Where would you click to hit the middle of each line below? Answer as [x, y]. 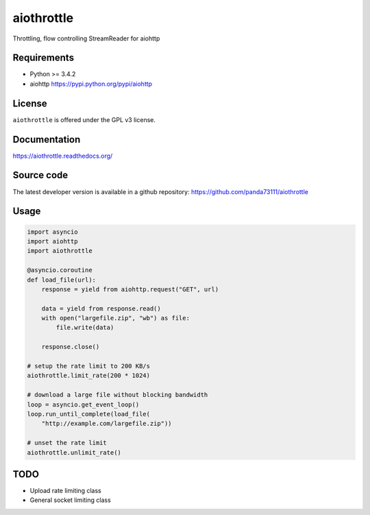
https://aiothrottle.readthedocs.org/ [63, 156]
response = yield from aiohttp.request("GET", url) [130, 289]
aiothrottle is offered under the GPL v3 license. [84, 119]
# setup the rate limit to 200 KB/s [89, 366]
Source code [40, 175]
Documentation [47, 140]
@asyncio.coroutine [60, 270]
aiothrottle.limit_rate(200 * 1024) [89, 376]
